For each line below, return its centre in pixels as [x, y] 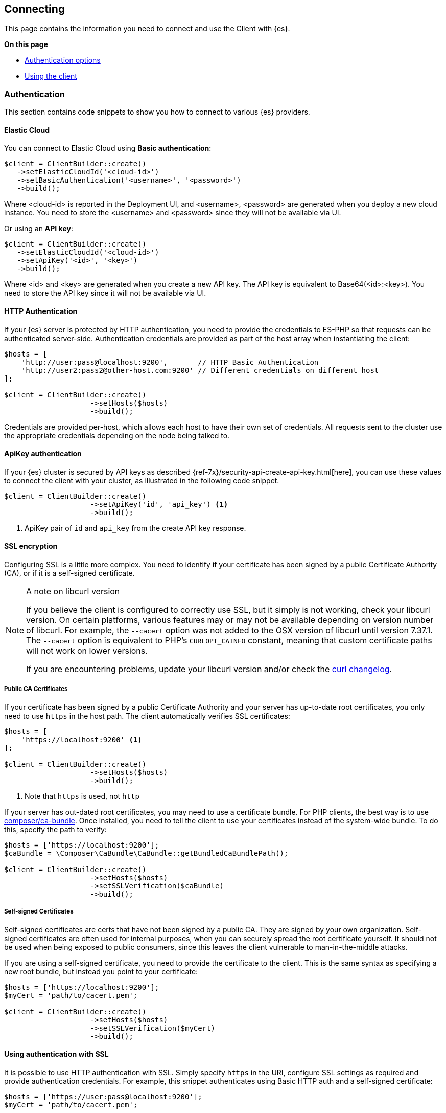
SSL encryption [31, 546]
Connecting [35, 9]
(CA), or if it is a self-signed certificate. [69, 573]
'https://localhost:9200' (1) [81, 739]
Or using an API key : [39, 229]
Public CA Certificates [36, 689]
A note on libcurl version [73, 592]
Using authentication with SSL [56, 1054]
